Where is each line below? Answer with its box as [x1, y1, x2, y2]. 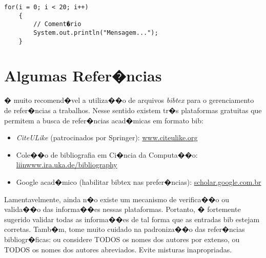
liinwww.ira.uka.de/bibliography [16, 159, 117, 170]
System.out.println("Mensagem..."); [33, 29, 158, 36]
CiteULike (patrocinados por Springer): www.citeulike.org [16, 132, 198, 143]
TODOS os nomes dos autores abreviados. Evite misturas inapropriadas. [4, 244, 232, 254]
